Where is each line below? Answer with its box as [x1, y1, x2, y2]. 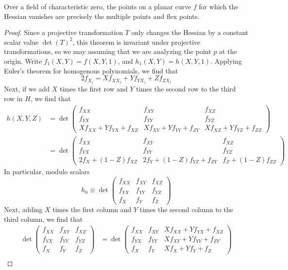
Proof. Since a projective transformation [4, 27, 123, 37]
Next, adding [4, 204, 43, 215]
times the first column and [52, 204, 132, 215]
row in [4, 93, 23, 103]
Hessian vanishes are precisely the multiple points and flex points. [4, 11, 200, 21]
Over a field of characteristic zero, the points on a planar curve [4, 1, 191, 11]
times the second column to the [139, 204, 233, 215]
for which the [199, 1, 238, 11]
